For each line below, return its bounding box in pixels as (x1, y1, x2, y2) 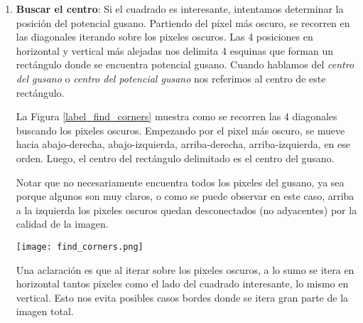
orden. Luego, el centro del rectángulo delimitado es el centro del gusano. (16, 150, 335, 165)
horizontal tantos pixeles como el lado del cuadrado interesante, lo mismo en (16, 276, 349, 291)
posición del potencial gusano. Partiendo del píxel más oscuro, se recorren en (16, 15, 350, 30)
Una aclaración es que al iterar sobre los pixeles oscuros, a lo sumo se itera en (16, 262, 354, 277)
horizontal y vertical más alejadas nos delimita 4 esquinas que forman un (16, 43, 333, 58)
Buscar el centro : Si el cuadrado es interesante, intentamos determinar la (16, 1, 344, 16)
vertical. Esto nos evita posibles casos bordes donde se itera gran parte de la (16, 290, 349, 305)
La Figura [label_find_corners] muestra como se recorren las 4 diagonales (16, 109, 337, 124)
